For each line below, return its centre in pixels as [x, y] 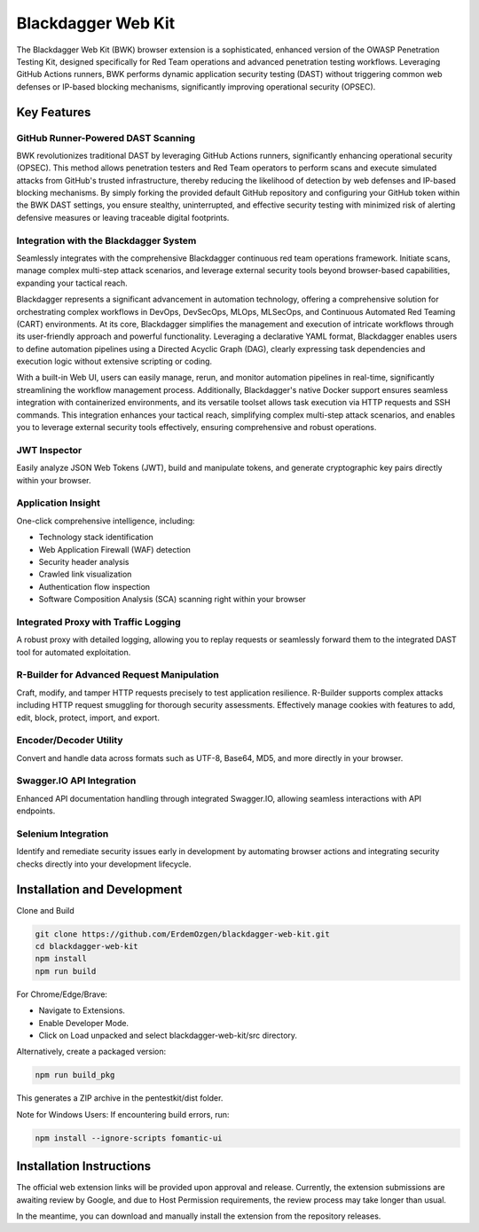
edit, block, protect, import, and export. [88, 718]
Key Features [54, 112]
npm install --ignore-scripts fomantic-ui [129, 1138]
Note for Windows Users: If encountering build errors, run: [123, 1114]
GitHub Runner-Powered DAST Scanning [106, 137]
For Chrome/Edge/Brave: [62, 994]
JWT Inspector [49, 450]
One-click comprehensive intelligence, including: [106, 521]
